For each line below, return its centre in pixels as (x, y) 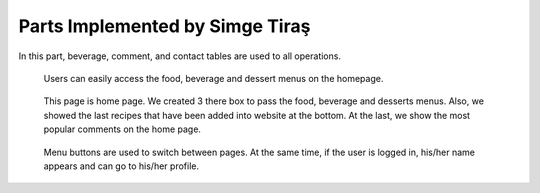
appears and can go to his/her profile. (121, 166)
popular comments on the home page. (122, 129)
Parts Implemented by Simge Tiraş (164, 26)
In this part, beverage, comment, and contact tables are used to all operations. (180, 56)
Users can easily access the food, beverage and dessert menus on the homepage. (213, 78)
